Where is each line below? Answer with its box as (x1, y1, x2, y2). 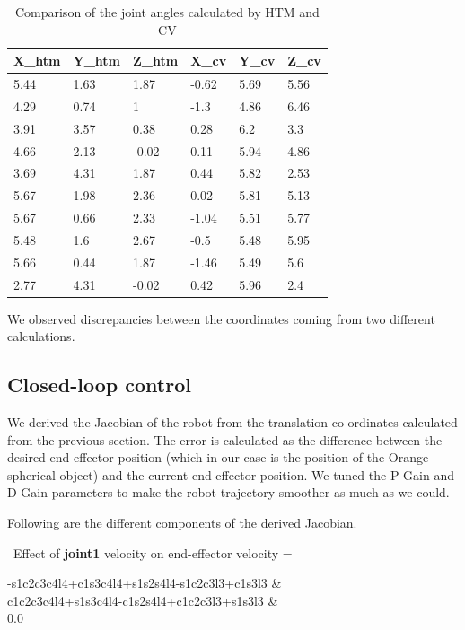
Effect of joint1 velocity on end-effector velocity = (13, 543, 293, 562)
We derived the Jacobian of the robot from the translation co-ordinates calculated (7, 413, 458, 432)
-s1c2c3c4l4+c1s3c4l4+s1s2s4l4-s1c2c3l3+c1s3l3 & (7, 573, 282, 592)
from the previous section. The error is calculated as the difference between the (7, 430, 443, 449)
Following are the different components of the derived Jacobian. (7, 513, 357, 532)
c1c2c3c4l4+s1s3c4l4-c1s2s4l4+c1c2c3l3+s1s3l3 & (7, 591, 278, 609)
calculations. (7, 327, 75, 346)
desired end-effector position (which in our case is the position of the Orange (7, 448, 429, 467)
